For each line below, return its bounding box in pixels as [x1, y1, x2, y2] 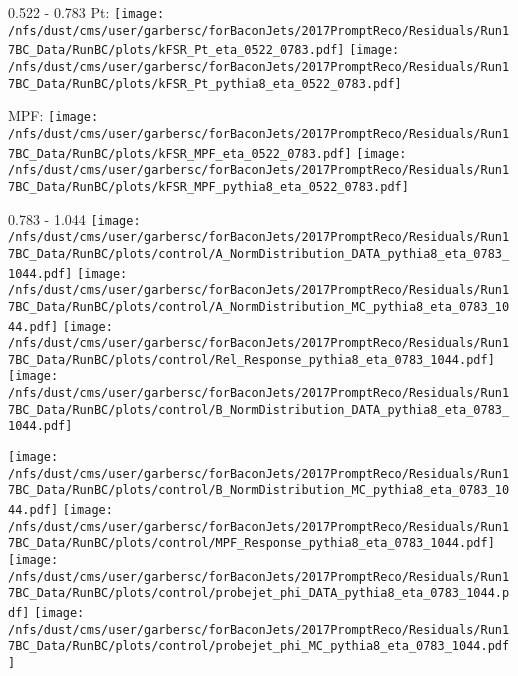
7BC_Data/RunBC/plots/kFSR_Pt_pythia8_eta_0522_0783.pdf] [8, 76, 402, 91]
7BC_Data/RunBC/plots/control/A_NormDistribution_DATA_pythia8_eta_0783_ [8, 246, 510, 261]
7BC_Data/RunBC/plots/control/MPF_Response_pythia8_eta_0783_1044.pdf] [8, 536, 495, 551]
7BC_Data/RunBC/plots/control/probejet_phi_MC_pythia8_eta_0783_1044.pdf [8, 639, 510, 654]
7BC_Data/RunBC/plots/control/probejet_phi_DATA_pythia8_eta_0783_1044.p [8, 586, 510, 601]
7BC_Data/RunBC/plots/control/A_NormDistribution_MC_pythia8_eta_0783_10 [8, 299, 510, 314]
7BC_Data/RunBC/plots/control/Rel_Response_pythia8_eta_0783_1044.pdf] [8, 352, 495, 367]
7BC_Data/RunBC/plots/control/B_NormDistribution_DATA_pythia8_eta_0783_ [8, 402, 510, 417]
